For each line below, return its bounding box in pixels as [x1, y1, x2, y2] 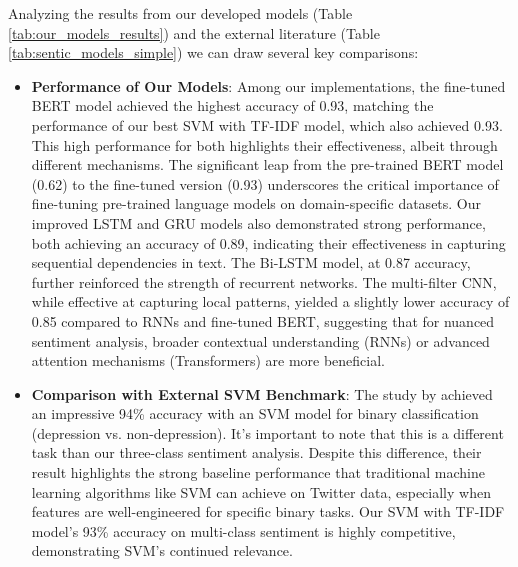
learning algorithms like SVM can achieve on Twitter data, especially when [31, 481, 491, 502]
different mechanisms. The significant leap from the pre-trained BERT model [31, 154, 504, 175]
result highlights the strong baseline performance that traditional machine [31, 462, 486, 483]
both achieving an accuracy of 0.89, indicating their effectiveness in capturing [31, 232, 506, 253]
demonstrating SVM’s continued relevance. [31, 540, 293, 561]
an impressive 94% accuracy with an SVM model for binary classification [31, 403, 479, 424]
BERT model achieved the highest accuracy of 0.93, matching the [31, 95, 434, 116]
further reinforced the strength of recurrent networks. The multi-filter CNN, [31, 271, 497, 292]
